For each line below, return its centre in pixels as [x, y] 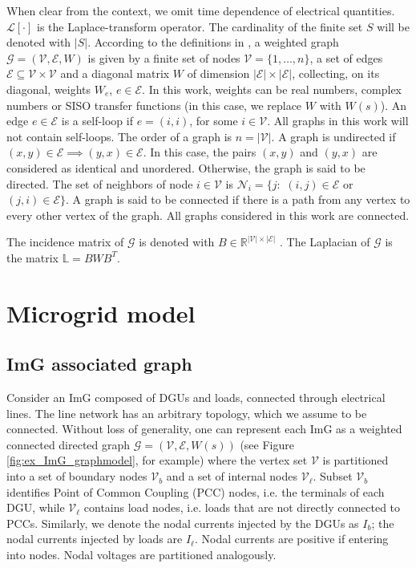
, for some [214, 121]
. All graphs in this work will [338, 121]
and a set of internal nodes [232, 476]
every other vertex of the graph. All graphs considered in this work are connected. [208, 215]
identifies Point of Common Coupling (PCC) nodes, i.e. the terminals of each [196, 491]
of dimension [218, 73]
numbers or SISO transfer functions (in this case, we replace [154, 105]
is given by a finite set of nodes [164, 57]
